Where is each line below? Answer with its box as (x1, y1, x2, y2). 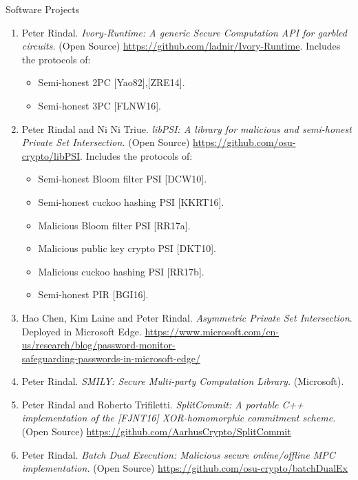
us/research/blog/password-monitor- (21, 337, 176, 352)
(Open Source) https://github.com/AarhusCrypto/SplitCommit (21, 424, 291, 439)
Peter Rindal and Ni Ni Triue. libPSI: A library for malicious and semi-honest (21, 121, 352, 136)
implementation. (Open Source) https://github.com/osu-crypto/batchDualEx (21, 461, 348, 475)
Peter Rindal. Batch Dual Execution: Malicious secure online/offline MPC (21, 447, 335, 461)
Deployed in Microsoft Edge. (21, 324, 142, 338)
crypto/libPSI (21, 148, 81, 163)
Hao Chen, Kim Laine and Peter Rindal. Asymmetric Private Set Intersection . (21, 310, 352, 324)
